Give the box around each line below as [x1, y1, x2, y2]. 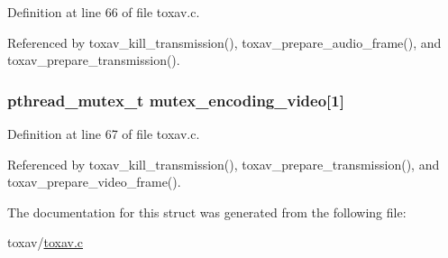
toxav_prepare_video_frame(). [7, 172, 181, 191]
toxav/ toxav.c [7, 233, 84, 252]
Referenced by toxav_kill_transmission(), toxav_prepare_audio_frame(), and [7, 32, 442, 51]
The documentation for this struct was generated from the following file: [7, 202, 407, 221]
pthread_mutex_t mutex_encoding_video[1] [7, 88, 344, 111]
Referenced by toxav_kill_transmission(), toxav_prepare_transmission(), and [7, 154, 440, 173]
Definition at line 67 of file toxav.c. [7, 124, 200, 143]
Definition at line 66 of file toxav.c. [7, 3, 200, 21]
